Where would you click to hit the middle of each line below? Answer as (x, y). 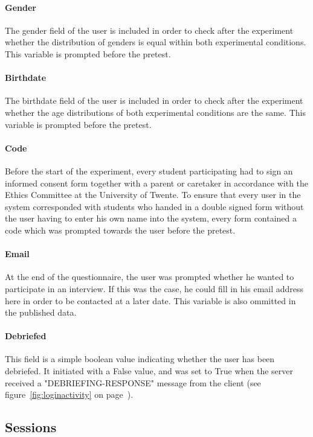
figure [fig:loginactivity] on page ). (69, 394)
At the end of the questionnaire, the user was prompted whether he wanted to (150, 277)
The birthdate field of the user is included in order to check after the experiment (154, 100)
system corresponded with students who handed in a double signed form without (154, 206)
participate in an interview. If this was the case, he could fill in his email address (154, 288)
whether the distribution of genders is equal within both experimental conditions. (156, 42)
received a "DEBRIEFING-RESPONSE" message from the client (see (133, 382)
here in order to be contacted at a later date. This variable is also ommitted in (150, 300)
